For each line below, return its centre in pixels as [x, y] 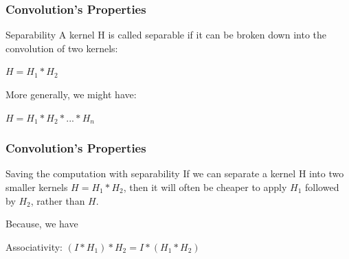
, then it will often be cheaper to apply [205, 187]
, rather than [58, 200]
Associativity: [34, 246]
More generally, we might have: [71, 94]
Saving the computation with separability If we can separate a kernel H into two [175, 173]
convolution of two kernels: [62, 48]
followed [322, 187]
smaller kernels [37, 187]
